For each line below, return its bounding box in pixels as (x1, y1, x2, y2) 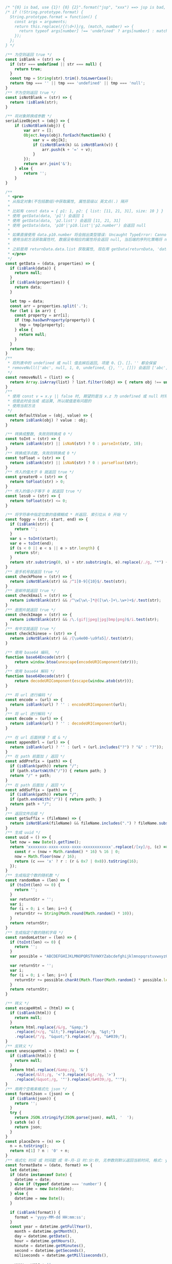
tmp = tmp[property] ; (18, 322, 66, 328)
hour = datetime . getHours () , (14, 1238, 77, 1244)
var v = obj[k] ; (32, 137, 68, 143)
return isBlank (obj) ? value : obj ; (10, 418, 88, 423)
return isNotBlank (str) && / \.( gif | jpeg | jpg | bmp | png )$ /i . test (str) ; (10, 617, 159, 622)
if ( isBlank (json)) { (10, 1096, 56, 1101)
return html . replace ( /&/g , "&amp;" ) (10, 1025, 88, 1030)
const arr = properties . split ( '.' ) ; (10, 303, 88, 309)
